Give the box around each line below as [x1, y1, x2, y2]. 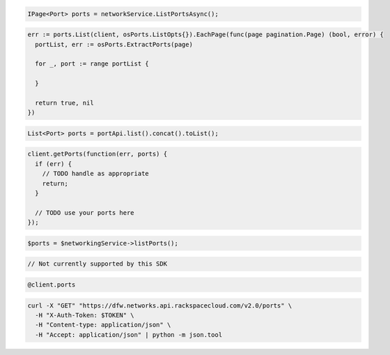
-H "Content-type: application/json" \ [35, 321, 171, 329]
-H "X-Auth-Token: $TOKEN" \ [35, 311, 135, 319]
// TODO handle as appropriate [42, 169, 149, 178]
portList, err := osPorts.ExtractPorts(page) [35, 40, 193, 48]
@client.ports [27, 280, 76, 289]
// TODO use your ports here [35, 209, 135, 216]
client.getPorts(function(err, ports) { [27, 150, 167, 158]
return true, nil [35, 98, 94, 107]
